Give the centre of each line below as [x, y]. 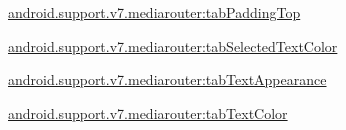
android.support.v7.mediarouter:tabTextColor [148, 112]
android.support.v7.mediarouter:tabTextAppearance [167, 79]
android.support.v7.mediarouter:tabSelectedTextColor [173, 45]
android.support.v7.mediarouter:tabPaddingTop [154, 12]
